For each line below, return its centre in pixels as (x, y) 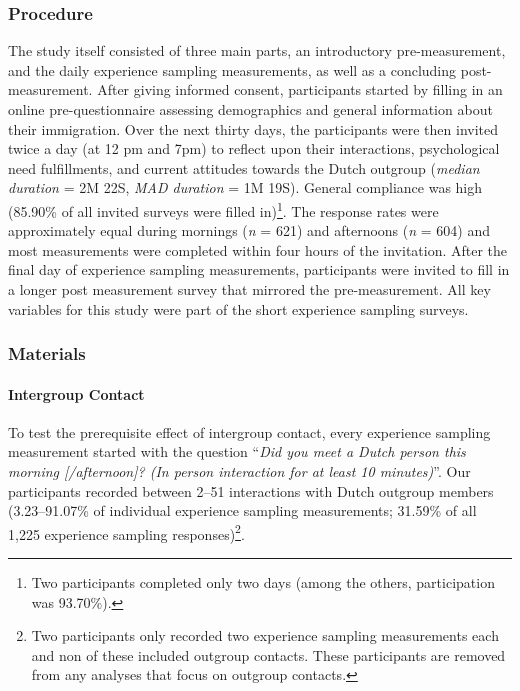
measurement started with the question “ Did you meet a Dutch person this (237, 451)
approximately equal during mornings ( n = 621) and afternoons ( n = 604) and (249, 230)
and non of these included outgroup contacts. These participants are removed (268, 654)
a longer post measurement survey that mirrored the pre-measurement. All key (249, 289)
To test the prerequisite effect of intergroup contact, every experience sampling (249, 431)
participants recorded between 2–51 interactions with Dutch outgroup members (251, 490)
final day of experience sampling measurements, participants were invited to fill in (259, 269)
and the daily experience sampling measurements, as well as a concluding (232, 69)
